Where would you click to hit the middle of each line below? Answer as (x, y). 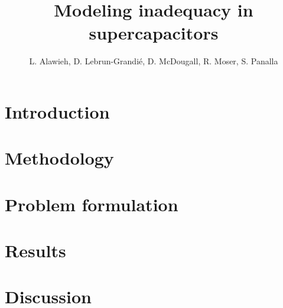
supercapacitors (154, 33)
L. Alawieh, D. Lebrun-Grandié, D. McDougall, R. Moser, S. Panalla (154, 61)
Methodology (59, 158)
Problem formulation (92, 204)
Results (35, 250)
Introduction (57, 111)
